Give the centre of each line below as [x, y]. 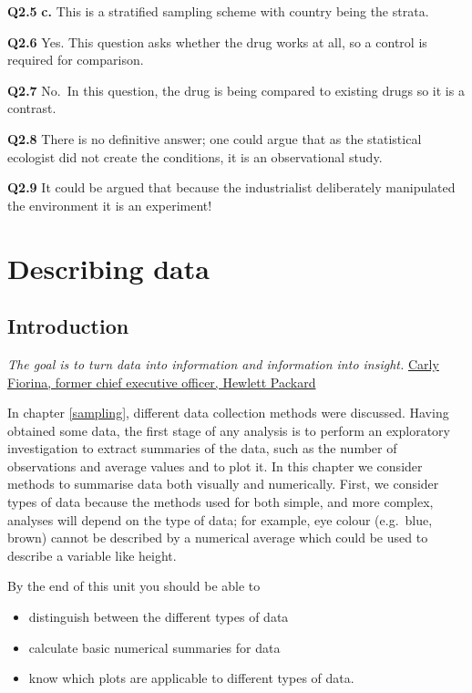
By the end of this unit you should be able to [134, 586]
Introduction [68, 326]
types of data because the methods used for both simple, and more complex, [221, 502]
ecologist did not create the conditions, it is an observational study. [195, 156]
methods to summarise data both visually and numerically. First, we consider [223, 484]
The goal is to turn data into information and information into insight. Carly [223, 363]
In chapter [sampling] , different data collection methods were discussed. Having [228, 413]
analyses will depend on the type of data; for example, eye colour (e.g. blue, [220, 519]
